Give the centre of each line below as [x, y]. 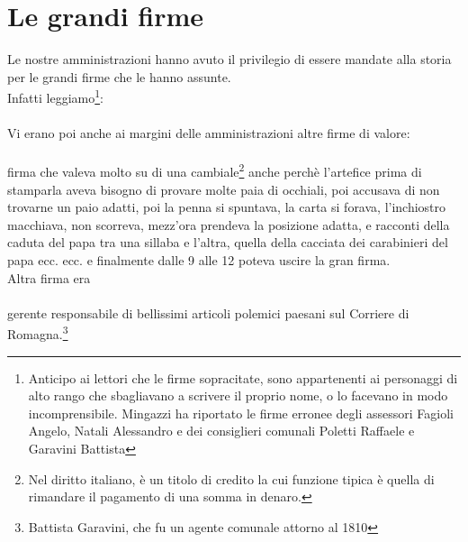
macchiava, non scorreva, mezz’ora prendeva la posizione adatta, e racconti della [229, 224]
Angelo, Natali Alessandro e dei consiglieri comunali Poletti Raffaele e [221, 431]
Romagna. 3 [38, 332]
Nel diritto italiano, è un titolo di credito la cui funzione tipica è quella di [231, 478]
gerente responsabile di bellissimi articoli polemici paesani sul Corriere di [208, 312]
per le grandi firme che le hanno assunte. [119, 76]
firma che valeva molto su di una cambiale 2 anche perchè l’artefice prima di [215, 170]
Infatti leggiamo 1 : [55, 96]
